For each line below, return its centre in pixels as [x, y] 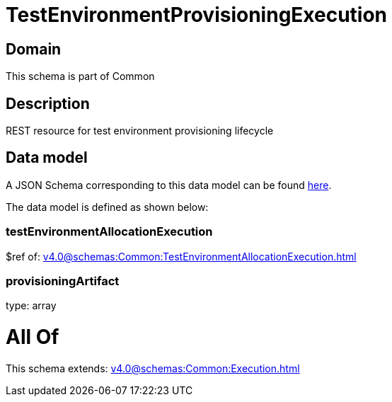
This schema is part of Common [80, 76]
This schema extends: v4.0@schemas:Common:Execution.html [153, 368]
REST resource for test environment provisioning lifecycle [140, 131]
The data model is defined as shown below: [107, 207]
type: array [31, 306]
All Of [33, 337]
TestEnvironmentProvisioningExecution [197, 15]
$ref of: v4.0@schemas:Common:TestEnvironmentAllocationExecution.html [181, 256]
